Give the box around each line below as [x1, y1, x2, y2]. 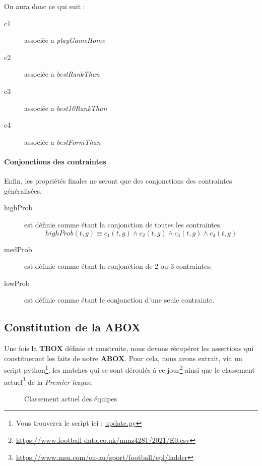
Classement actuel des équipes [24, 393, 117, 403]
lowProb [4, 277, 30, 288]
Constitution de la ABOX [4, 319, 141, 335]
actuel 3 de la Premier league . [4, 375, 93, 387]
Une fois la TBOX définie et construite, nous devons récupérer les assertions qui [4, 343, 254, 354]
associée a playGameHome [24, 35, 105, 45]
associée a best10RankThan [24, 102, 107, 113]
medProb [4, 244, 32, 254]
